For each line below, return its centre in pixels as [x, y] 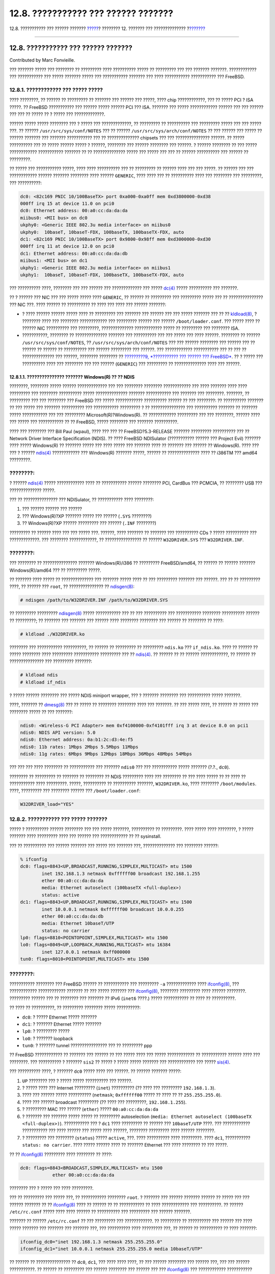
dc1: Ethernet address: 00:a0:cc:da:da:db [74, 253]
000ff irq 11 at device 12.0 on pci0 [67, 246]
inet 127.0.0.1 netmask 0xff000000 [86, 952]
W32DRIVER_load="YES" [47, 804]
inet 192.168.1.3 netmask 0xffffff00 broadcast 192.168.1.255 [121, 873]
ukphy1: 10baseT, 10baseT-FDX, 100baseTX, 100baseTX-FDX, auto [102, 275]
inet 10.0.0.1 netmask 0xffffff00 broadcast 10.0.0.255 [113, 909]
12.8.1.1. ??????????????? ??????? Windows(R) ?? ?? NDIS [72, 377]
